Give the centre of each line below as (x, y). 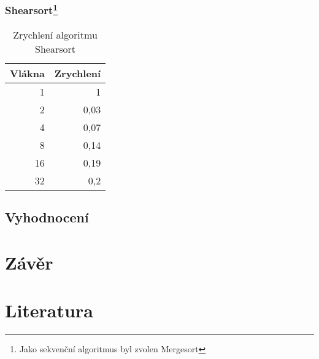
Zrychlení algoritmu (55, 34)
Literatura (49, 310)
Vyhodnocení (47, 217)
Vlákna (27, 73)
